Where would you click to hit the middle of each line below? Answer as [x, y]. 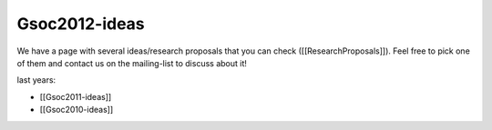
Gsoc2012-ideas [81, 24]
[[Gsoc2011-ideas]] [76, 96]
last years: [36, 80]
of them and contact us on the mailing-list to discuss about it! [132, 63]
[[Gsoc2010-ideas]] [77, 110]
